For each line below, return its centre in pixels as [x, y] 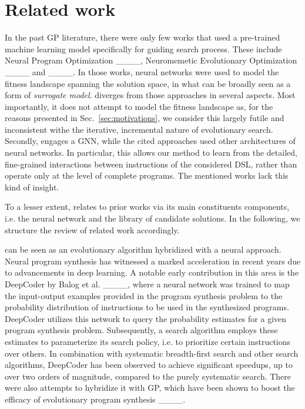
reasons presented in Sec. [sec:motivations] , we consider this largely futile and [145, 118]
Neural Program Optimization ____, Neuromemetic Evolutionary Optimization [151, 60]
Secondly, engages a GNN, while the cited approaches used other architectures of [150, 141]
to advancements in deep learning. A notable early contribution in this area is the [152, 272]
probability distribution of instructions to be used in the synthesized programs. [147, 307]
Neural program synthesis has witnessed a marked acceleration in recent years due [153, 261]
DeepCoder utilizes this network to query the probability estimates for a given [146, 318]
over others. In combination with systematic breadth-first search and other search [152, 353]
